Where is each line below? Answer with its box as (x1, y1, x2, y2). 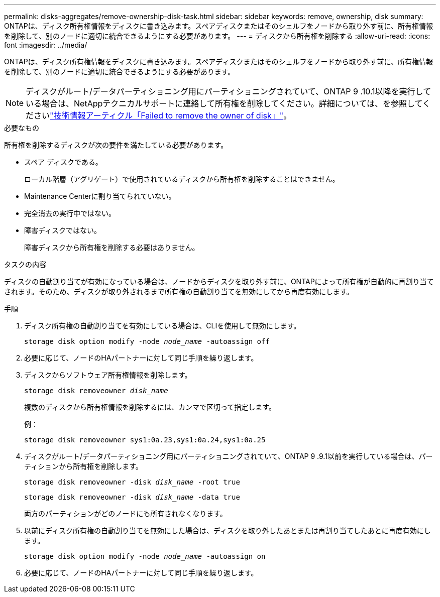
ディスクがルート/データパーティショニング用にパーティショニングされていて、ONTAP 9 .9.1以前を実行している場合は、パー (24, 452, 433, 460)
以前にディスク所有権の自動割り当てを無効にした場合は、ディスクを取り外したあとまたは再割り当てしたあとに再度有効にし (24, 526, 431, 535)
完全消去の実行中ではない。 (24, 209, 116, 217)
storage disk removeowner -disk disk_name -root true (24, 478, 240, 486)
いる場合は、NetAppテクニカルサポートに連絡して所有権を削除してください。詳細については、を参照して (26, 98, 423, 108)
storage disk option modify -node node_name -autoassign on (24, 552, 266, 560)
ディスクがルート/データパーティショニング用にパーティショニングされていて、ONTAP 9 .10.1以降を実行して (26, 86, 431, 96)
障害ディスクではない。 (24, 226, 101, 234)
